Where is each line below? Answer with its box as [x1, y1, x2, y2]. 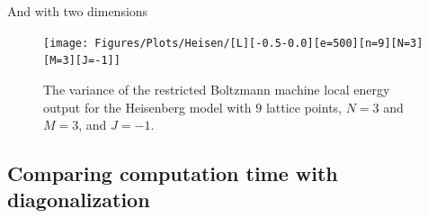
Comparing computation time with [7, 159, 338, 187]
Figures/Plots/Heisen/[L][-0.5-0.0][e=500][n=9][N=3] [94, 36, 424, 50]
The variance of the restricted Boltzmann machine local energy [43, 79, 390, 98]
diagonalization [7, 186, 150, 213]
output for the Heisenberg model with [43, 97, 252, 116]
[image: [43, 36, 89, 50]
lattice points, [265, 97, 342, 116]
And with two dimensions [7, 2, 148, 20]
